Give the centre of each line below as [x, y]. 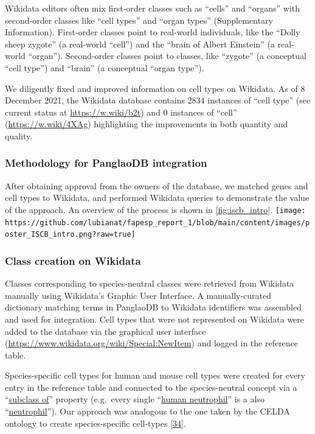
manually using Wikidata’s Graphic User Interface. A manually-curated [138, 295]
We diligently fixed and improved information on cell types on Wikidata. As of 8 [155, 88]
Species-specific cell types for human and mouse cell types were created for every [155, 375]
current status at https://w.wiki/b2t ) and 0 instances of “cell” [121, 112]
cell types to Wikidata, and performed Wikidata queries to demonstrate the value [157, 198]
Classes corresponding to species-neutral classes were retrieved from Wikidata [150, 283]
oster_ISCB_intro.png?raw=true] [70, 235]
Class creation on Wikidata [73, 260]
